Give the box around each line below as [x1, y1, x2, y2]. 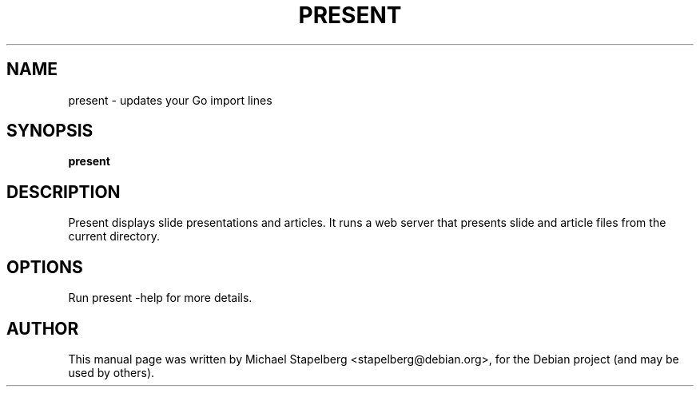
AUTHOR [6, 318, 79, 339]
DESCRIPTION [6, 181, 121, 202]
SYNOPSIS [6, 121, 93, 141]
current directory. [68, 229, 160, 244]
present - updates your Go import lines [68, 93, 272, 107]
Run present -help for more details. [68, 291, 253, 305]
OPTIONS [6, 256, 83, 277]
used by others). [68, 365, 155, 379]
